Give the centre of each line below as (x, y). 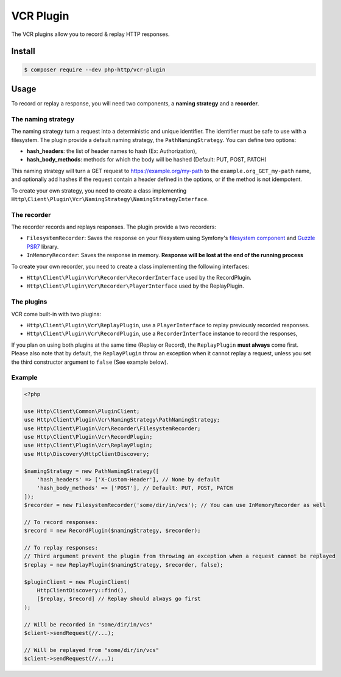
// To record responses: (61, 522)
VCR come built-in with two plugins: (56, 314)
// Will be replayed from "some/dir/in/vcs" (92, 650)
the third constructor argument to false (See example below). (90, 362)
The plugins (29, 302)
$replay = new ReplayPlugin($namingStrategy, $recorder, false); (124, 565)
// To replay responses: (61, 548)
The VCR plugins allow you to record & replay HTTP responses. (90, 34)
